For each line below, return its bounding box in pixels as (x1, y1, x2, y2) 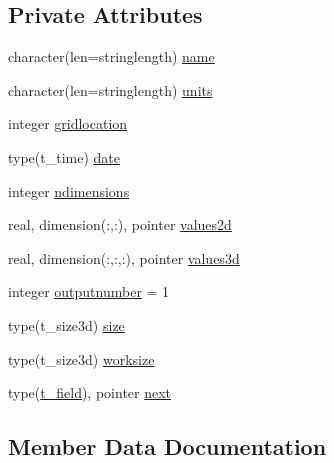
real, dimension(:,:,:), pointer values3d (8, 247, 240, 268)
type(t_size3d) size (8, 314, 125, 335)
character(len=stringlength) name (8, 46, 215, 67)
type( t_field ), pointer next (8, 382, 172, 403)
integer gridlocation (8, 113, 128, 134)
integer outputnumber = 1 (8, 281, 170, 302)
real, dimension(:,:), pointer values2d (8, 214, 232, 235)
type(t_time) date (8, 146, 121, 167)
